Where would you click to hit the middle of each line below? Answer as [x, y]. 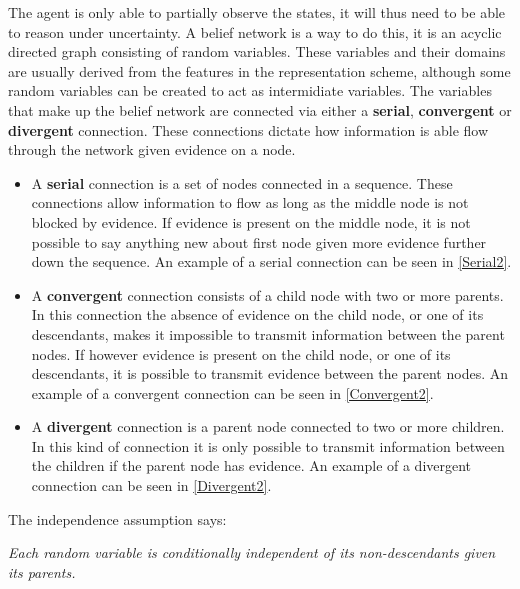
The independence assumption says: [117, 518]
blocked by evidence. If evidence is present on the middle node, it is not [251, 221]
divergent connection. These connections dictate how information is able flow [248, 129]
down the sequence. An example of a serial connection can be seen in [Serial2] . [271, 261]
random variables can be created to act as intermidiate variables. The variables [250, 90]
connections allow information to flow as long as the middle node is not [250, 202]
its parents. [42, 571]
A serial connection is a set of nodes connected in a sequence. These [242, 182]
